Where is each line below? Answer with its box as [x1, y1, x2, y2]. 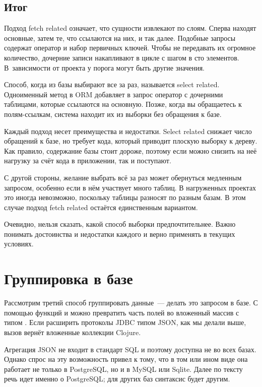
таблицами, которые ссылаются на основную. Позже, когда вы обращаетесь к [4, 99, 242, 109]
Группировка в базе [4, 268, 133, 289]
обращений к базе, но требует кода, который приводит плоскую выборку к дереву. [4, 136, 257, 146]
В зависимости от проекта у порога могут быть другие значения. [4, 62, 205, 73]
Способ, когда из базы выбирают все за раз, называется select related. [4, 79, 220, 90]
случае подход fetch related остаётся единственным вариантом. [4, 202, 198, 212]
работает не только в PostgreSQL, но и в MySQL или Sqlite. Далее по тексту [4, 363, 243, 374]
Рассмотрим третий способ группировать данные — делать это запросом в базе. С [4, 297, 258, 308]
